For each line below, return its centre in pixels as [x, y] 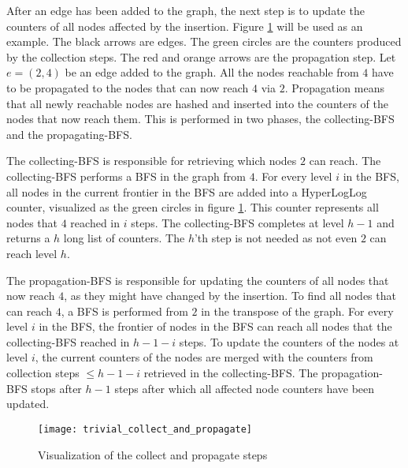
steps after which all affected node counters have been [245, 388]
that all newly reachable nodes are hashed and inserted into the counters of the [198, 103]
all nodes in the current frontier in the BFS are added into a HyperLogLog [187, 191]
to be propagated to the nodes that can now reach [128, 87]
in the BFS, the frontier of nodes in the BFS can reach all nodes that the [215, 326]
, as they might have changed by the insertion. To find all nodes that [230, 296]
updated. [28, 404]
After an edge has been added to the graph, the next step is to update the [185, 10]
